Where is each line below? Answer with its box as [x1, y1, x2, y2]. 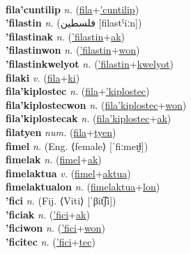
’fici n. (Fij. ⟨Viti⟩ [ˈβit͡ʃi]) [6, 193, 116, 207]
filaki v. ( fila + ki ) [6, 70, 80, 84]
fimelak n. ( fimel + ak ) [6, 152, 102, 167]
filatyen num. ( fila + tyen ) [6, 124, 116, 139]
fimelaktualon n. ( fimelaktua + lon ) [6, 179, 160, 194]
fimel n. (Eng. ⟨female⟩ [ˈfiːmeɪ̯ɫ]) [6, 138, 148, 153]
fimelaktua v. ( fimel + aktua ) [6, 165, 131, 180]
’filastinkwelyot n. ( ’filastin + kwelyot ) [6, 56, 174, 70]
